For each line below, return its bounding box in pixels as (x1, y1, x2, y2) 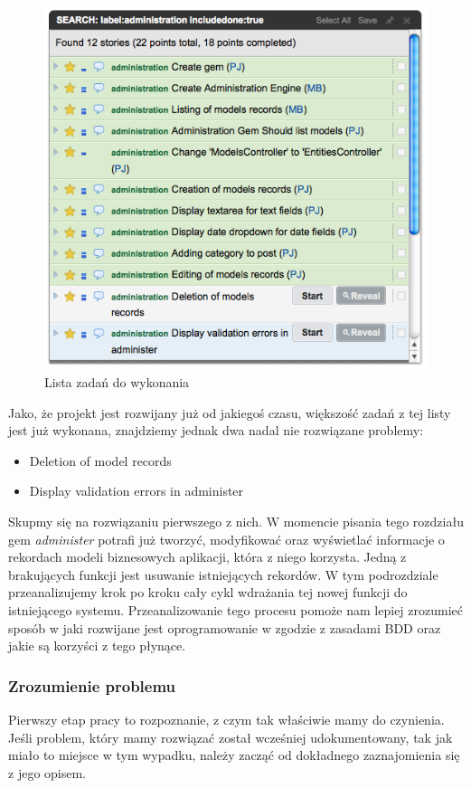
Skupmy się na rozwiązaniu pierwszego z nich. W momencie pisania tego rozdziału (8, 512, 464, 530)
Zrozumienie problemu (8, 674, 176, 697)
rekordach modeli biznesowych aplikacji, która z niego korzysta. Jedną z (8, 547, 407, 566)
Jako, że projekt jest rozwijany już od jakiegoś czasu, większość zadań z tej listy (8, 403, 451, 422)
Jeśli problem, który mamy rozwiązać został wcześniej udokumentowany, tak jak (8, 727, 453, 746)
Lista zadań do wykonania (44, 373, 190, 392)
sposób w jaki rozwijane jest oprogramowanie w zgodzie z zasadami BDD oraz (8, 618, 441, 637)
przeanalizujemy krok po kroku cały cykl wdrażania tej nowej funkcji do (8, 583, 408, 602)
